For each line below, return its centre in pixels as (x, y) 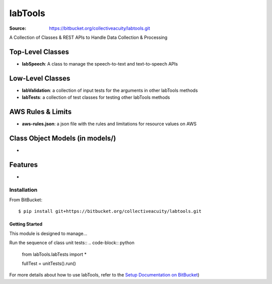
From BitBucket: (26, 200)
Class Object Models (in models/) (63, 138)
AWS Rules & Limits (41, 112)
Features (23, 165)
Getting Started (26, 224)
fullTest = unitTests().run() (49, 263)
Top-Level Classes (39, 52)
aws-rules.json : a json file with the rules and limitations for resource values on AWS (109, 124)
